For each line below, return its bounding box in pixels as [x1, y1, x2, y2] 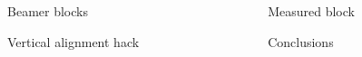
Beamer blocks [7, 2, 88, 20]
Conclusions [268, 32, 334, 51]
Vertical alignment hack [7, 32, 140, 51]
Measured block [268, 2, 355, 20]
